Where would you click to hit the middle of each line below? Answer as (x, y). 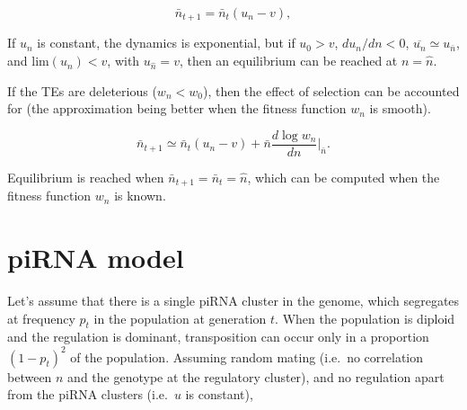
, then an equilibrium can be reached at (288, 61)
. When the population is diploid (365, 318)
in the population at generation (180, 318)
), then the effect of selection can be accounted (331, 90)
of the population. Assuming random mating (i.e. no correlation (247, 357)
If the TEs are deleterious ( (82, 90)
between (30, 376)
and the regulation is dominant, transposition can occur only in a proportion (218, 337)
